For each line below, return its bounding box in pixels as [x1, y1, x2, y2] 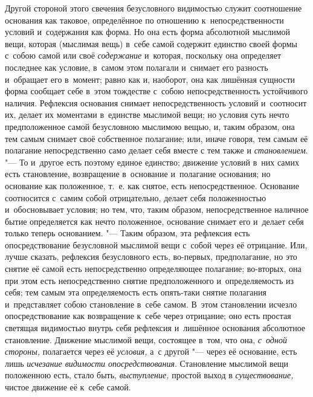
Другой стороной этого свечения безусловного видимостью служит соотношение [5, 2, 302, 14]
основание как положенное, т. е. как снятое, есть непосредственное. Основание [5, 179, 299, 192]
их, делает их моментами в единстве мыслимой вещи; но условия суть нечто [5, 108, 289, 121]
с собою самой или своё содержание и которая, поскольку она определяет [5, 49, 282, 62]
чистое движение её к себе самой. [5, 381, 131, 393]
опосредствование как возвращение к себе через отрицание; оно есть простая [5, 309, 291, 322]
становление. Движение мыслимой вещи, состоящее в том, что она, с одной [5, 333, 287, 346]
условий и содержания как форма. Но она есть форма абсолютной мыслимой [5, 25, 291, 38]
